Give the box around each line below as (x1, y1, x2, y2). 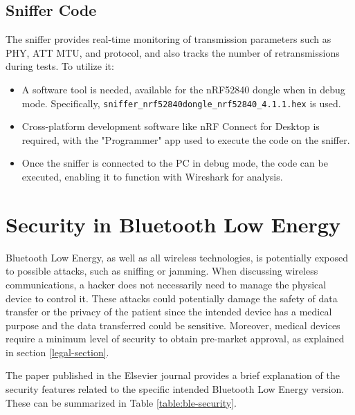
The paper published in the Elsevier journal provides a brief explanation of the (6, 368, 340, 382)
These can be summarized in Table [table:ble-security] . (6, 395, 237, 409)
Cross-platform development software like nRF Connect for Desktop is (21, 119, 320, 133)
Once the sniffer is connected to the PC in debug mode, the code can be (21, 156, 328, 170)
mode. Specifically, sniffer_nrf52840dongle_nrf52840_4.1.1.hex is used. (21, 95, 341, 110)
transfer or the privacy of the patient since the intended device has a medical (6, 304, 332, 319)
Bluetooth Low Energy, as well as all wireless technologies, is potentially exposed (6, 250, 349, 264)
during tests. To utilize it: (6, 59, 114, 73)
